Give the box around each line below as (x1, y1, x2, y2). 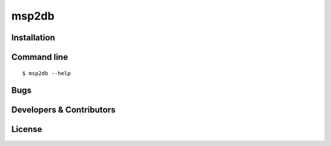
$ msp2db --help (22, 70, 71, 76)
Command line (11, 52, 69, 62)
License (11, 124, 42, 134)
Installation (11, 32, 55, 43)
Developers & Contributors (11, 104, 116, 115)
